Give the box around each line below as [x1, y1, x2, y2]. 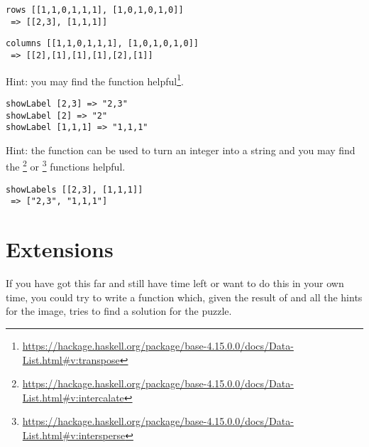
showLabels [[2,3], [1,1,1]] [6, 184, 143, 195]
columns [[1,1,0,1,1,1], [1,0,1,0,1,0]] [6, 38, 199, 49]
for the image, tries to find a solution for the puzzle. [6, 303, 232, 318]
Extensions [6, 235, 114, 264]
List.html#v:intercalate [22, 389, 124, 404]
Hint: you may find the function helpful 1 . [6, 71, 184, 88]
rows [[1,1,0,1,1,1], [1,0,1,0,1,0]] [6, 5, 184, 15]
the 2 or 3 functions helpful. [6, 157, 126, 174]
